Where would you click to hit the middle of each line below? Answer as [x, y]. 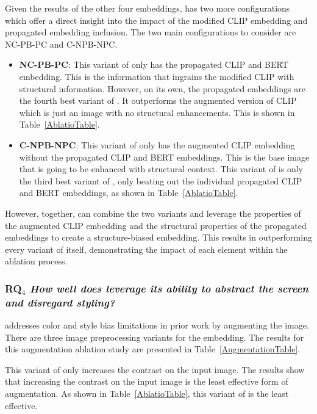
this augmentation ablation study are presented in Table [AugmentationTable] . [153, 349]
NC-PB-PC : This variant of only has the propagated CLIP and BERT [154, 64]
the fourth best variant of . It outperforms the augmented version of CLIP [158, 100]
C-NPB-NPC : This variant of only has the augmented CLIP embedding [157, 144]
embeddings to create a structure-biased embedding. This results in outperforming [158, 237]
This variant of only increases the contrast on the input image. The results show [155, 369]
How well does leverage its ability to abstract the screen [169, 288]
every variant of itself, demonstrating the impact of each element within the [146, 249]
